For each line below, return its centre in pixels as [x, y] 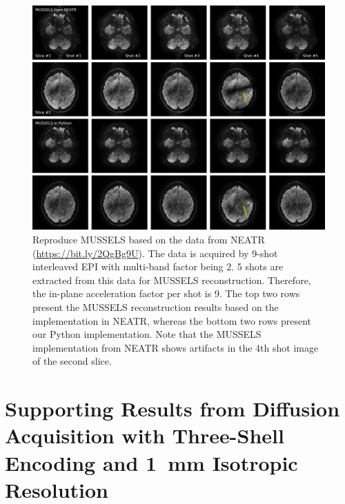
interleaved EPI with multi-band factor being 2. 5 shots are [158, 266]
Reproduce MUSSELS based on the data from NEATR [149, 240]
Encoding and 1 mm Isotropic [151, 462]
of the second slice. [72, 361]
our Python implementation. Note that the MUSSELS [147, 334]
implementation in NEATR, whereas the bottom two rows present [172, 320]
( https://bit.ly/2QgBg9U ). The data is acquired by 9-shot [155, 253]
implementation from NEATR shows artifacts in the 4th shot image [176, 347]
